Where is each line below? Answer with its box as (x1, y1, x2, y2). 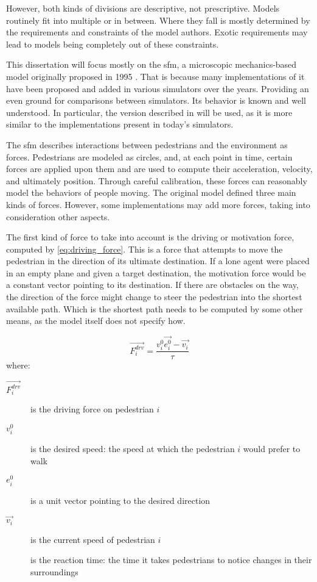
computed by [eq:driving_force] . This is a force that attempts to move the (6, 242, 283, 255)
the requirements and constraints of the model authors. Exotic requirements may (6, 26, 308, 38)
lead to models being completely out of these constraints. (6, 37, 219, 50)
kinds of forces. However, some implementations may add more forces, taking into (6, 198, 310, 210)
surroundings (30, 566, 78, 578)
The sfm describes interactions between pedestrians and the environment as (6, 138, 288, 151)
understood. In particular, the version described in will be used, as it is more (6, 106, 293, 118)
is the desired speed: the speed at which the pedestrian (30, 442, 235, 455)
